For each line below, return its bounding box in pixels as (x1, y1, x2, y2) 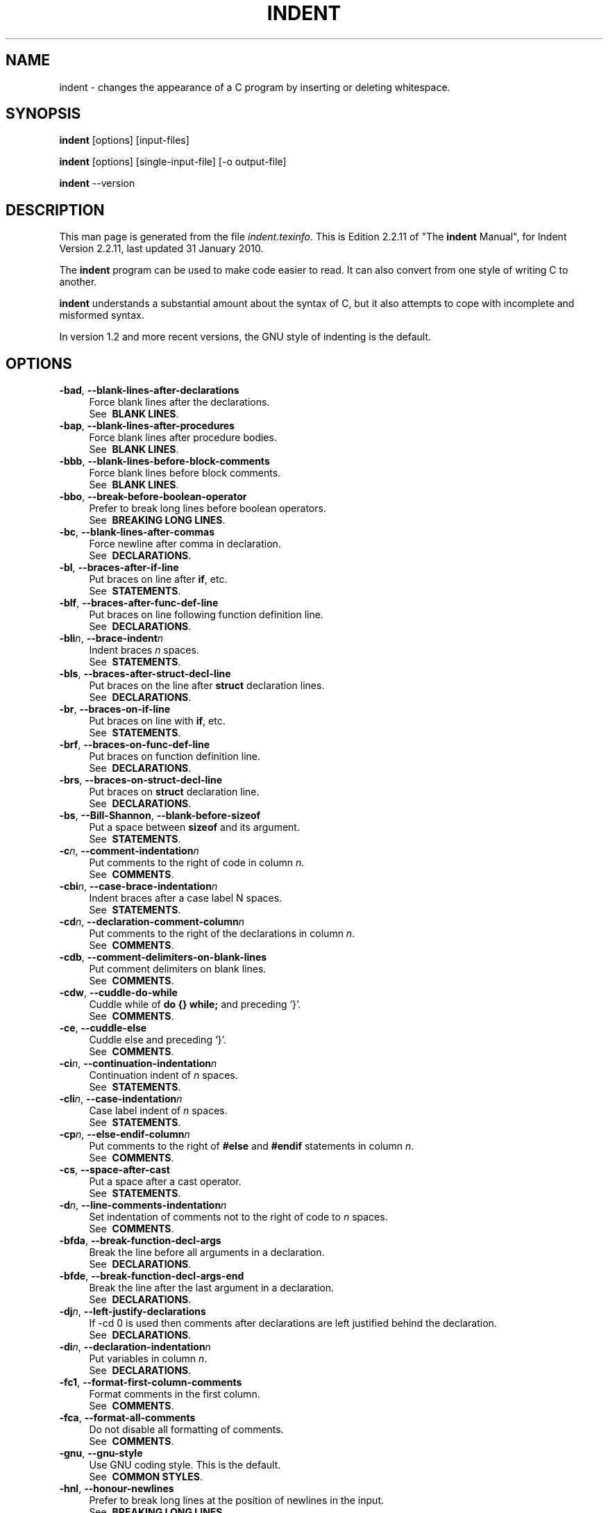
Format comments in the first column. (89, 1388, 260, 1400)
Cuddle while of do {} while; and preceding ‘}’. (89, 998, 301, 1011)
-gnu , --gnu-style (59, 1447, 143, 1460)
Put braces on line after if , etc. (89, 573, 228, 586)
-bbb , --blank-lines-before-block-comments (59, 455, 270, 468)
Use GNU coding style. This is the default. (89, 1459, 281, 1471)
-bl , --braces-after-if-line (59, 561, 179, 574)
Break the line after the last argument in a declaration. (89, 1282, 335, 1294)
